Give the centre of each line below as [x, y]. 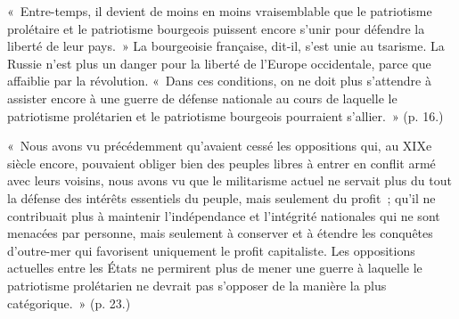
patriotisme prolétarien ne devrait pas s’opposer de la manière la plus [197, 285]
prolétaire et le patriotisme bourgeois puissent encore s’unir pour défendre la [216, 28]
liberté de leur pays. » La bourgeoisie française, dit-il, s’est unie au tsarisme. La [226, 46]
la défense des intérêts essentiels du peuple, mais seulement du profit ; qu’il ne [221, 197]
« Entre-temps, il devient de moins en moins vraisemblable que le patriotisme [220, 11]
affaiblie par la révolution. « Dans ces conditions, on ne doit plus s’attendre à [219, 81]
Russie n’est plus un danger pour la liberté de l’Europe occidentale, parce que [219, 63]
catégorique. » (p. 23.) [69, 303]
